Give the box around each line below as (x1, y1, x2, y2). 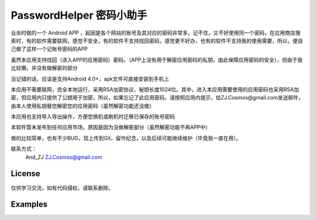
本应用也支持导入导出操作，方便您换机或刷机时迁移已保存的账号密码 (11, 113, 175, 120)
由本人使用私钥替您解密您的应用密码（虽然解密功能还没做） (11, 102, 154, 109)
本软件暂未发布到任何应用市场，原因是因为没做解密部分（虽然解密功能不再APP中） (11, 123, 211, 131)
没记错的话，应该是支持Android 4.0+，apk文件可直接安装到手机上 (11, 75, 170, 82)
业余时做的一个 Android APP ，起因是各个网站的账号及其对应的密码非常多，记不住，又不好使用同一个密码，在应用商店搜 (11, 29, 301, 36)
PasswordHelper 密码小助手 (11, 9, 147, 22)
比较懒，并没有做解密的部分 (11, 64, 78, 71)
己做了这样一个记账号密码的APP (11, 46, 88, 53)
